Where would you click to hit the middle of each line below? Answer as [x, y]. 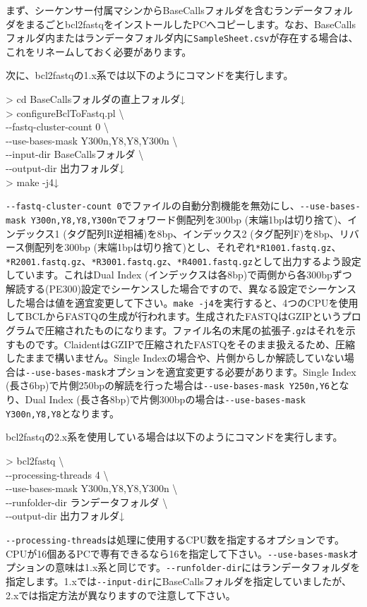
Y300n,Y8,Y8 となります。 [62, 413]
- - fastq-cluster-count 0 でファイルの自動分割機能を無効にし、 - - [158, 206]
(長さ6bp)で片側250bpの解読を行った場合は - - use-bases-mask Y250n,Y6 [168, 385]
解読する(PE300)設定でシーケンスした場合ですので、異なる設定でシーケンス [181, 288]
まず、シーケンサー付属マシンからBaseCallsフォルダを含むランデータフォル [179, 10]
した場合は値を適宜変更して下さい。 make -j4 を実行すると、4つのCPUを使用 [182, 302]
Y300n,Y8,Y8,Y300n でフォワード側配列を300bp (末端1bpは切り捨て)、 [189, 219]
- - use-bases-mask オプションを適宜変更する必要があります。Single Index [191, 371]
